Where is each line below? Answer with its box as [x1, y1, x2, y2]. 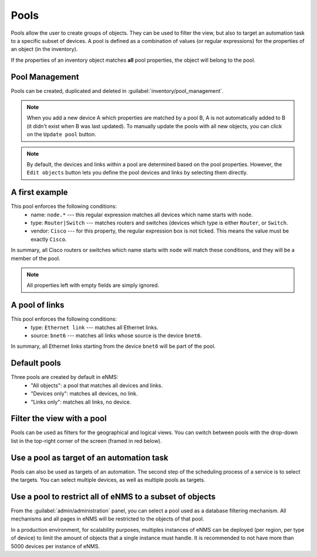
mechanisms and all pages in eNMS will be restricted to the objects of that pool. [11, 515, 204, 522]
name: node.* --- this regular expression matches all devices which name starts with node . [31, 211, 253, 218]
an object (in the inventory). [11, 46, 78, 53]
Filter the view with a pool [11, 414, 107, 424]
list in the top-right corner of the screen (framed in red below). [11, 437, 162, 444]
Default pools [11, 358, 61, 368]
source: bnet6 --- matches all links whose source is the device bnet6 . [31, 332, 203, 339]
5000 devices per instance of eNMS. [11, 542, 100, 549]
